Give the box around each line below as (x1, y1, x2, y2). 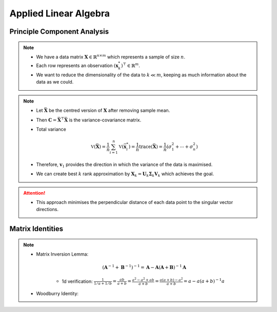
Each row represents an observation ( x (36, 63, 118, 69)
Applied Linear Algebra (9, 8, 110, 19)
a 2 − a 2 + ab (132, 277, 154, 282)
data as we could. (36, 79, 74, 85)
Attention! (23, 190, 46, 196)
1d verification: (62, 278, 93, 284)
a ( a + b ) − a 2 (160, 277, 183, 282)
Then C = (36, 117, 57, 123)
